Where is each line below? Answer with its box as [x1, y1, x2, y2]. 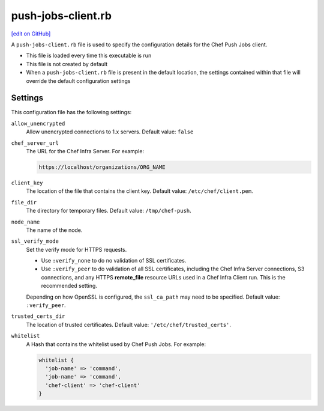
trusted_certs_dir [11, 313, 65, 320]
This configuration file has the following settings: [11, 109, 132, 116]
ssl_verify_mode [11, 238, 59, 245]
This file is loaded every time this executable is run [26, 52, 152, 59]
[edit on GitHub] [11, 30, 51, 37]
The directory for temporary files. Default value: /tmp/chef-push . [26, 207, 191, 215]
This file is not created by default [26, 60, 108, 67]
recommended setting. [41, 282, 97, 290]
